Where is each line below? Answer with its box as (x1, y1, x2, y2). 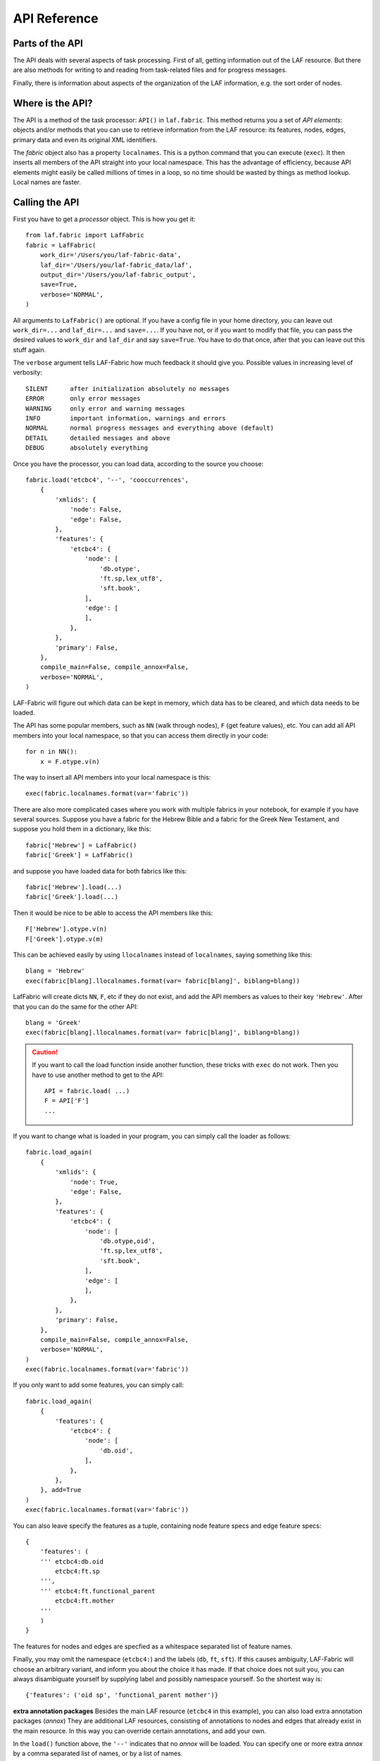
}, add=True (39, 1486, 82, 1494)
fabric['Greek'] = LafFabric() (25, 851, 134, 859)
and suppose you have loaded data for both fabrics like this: (13, 866, 187, 875)
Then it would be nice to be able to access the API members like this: (13, 909, 213, 917)
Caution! (32, 1047, 58, 1056)
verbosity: (13, 368, 42, 377)
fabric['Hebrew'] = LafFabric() (25, 841, 137, 849)
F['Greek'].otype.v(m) (25, 935, 104, 943)
